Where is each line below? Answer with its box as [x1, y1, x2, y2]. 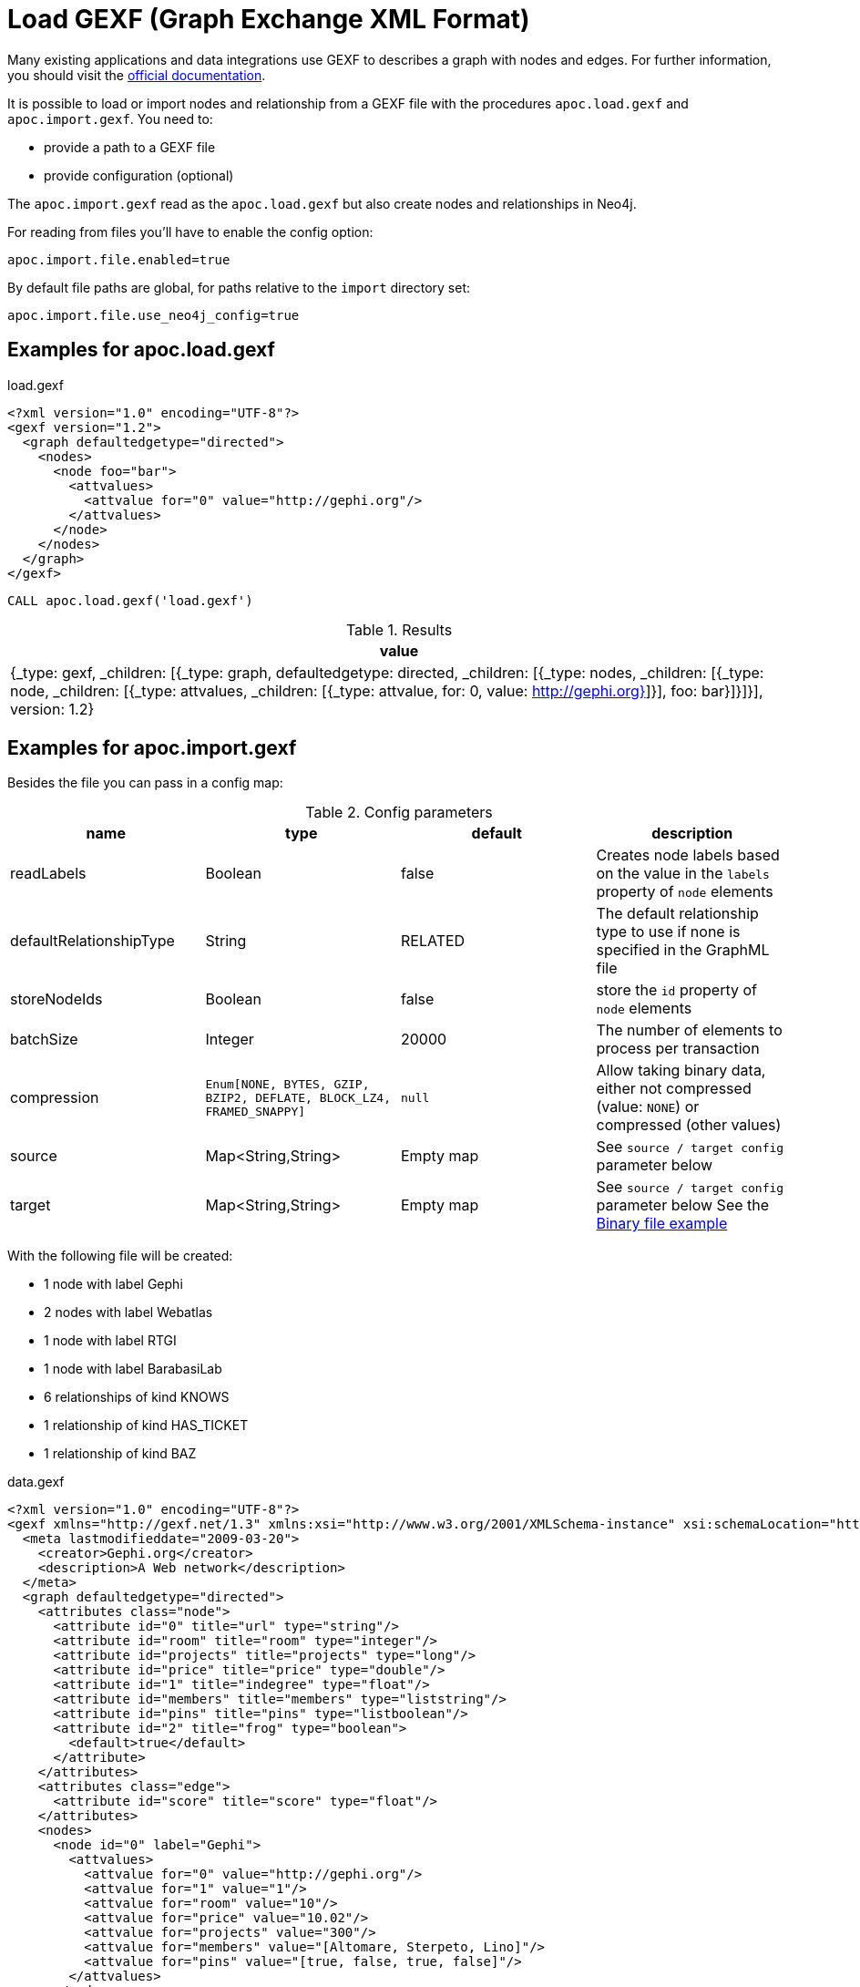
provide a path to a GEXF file [44, 139, 216, 155]
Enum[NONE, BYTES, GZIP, [205, 1076, 370, 1091]
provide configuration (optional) [44, 167, 234, 183]
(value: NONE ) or [596, 1097, 700, 1117]
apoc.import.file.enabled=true [7, 252, 230, 267]
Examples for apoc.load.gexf [7, 338, 275, 362]
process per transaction [596, 1039, 760, 1058]
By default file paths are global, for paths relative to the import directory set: [7, 279, 471, 295]
